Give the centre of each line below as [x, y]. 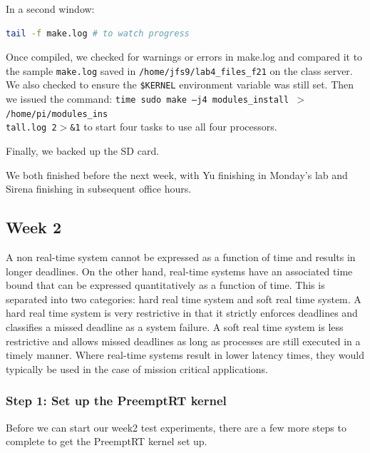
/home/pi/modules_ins [57, 114]
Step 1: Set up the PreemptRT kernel [116, 401]
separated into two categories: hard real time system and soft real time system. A [184, 299]
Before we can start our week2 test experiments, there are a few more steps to [176, 427]
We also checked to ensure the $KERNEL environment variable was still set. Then [180, 85]
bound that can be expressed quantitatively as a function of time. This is [165, 285]
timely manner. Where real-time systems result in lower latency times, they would [185, 355]
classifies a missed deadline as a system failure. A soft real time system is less [175, 327]
